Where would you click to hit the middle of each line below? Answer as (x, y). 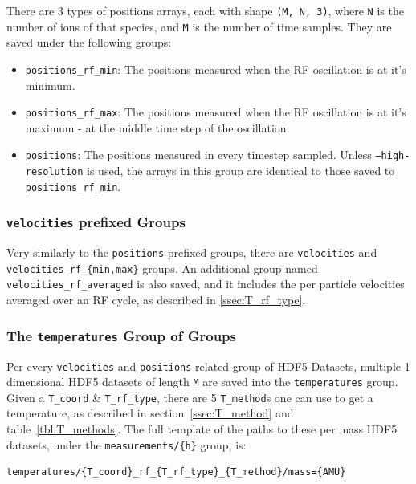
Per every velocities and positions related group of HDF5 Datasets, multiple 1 (208, 366)
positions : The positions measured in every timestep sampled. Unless (198, 155)
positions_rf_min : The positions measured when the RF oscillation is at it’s (216, 69)
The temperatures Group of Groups (121, 335)
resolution (54, 172)
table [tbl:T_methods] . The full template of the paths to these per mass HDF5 (202, 429)
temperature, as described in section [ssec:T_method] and (150, 413)
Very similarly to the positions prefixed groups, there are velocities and (192, 252)
